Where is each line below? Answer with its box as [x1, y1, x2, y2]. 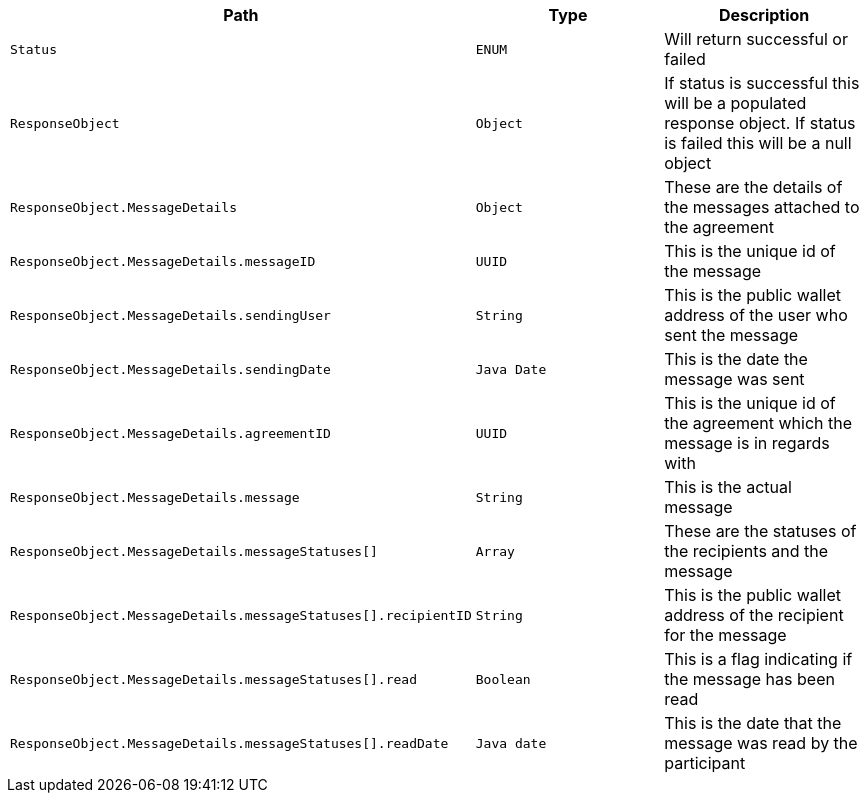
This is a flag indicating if [664, 649, 853, 669]
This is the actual [664, 477, 792, 497]
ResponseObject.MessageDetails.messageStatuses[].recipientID [10, 607, 472, 623]
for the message [664, 625, 787, 645]
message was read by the [664, 733, 858, 753]
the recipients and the [664, 541, 829, 561]
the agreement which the [664, 413, 853, 433]
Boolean [475, 671, 531, 687]
